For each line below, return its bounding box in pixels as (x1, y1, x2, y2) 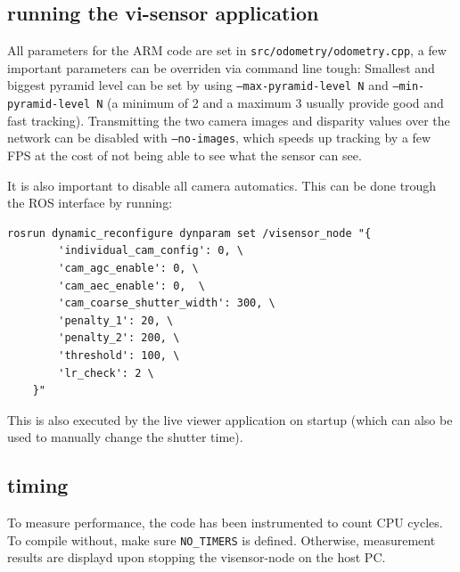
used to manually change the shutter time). (7, 428, 243, 446)
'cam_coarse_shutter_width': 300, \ (58, 297, 275, 310)
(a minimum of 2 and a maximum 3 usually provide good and (107, 94, 444, 112)
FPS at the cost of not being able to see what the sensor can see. (7, 146, 362, 165)
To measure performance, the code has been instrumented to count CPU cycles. (7, 513, 443, 532)
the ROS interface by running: (7, 193, 173, 212)
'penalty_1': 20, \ (58, 314, 174, 327)
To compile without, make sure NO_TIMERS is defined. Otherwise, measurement (7, 530, 436, 549)
